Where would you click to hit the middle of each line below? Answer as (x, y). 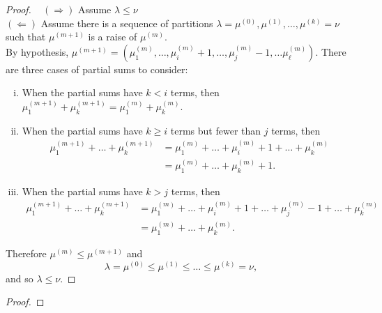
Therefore (26, 253)
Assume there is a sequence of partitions (127, 23)
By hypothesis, (37, 51)
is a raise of (113, 37)
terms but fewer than (216, 130)
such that (26, 37)
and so (20, 278)
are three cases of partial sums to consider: (97, 69)
